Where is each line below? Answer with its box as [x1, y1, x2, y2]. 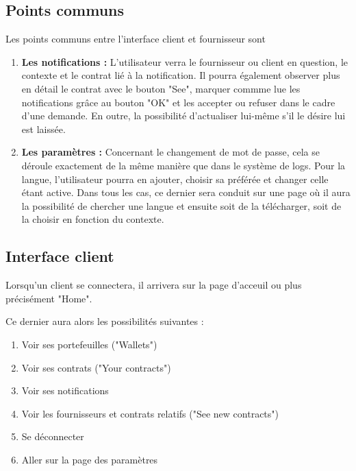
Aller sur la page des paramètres [21, 452, 158, 466]
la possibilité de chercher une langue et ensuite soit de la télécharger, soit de [21, 198, 342, 213]
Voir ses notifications [21, 383, 109, 398]
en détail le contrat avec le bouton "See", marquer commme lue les [21, 81, 301, 95]
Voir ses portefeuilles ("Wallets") [21, 337, 157, 351]
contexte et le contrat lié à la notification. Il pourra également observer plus [21, 68, 340, 82]
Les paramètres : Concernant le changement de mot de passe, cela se [21, 145, 320, 159]
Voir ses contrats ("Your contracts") [21, 360, 171, 374]
